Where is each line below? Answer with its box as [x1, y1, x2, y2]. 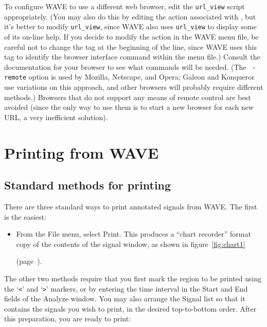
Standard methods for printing [4, 177, 171, 193]
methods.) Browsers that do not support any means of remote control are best [4, 91, 251, 102]
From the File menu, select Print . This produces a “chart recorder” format [16, 228, 251, 239]
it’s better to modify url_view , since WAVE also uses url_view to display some [4, 21, 257, 32]
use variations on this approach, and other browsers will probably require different [4, 82, 263, 92]
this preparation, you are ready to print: [4, 313, 131, 324]
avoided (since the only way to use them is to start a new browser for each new [4, 102, 254, 112]
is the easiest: [4, 211, 46, 222]
